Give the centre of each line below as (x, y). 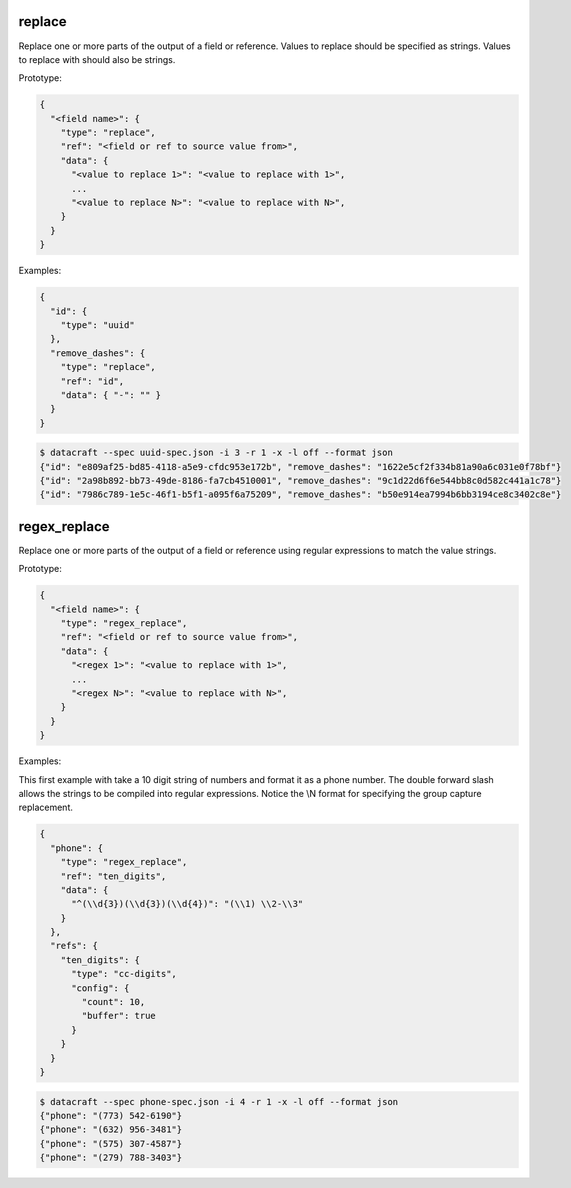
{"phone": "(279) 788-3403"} (111, 1158)
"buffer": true (119, 1016)
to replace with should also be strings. (97, 59)
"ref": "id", (92, 381)
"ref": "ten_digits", (113, 876)
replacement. (46, 807)
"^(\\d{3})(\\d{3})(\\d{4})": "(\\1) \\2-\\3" (187, 904)
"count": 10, (113, 1002)
